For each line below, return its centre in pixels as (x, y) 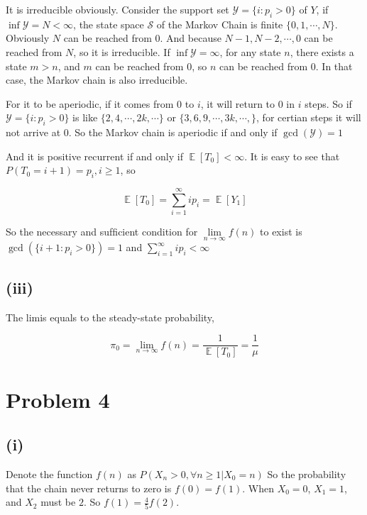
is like (85, 117)
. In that (334, 66)
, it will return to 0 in (248, 103)
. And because (191, 38)
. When (258, 488)
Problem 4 (58, 399)
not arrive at (33, 132)
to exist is (281, 232)
